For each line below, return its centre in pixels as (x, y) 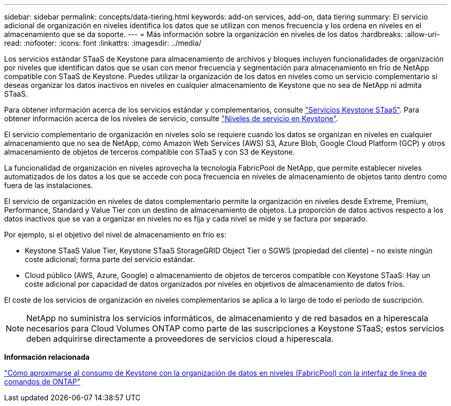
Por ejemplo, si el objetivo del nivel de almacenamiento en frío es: (115, 235)
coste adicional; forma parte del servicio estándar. (110, 259)
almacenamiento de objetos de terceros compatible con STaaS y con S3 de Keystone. (150, 152)
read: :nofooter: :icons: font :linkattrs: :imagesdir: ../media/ (103, 43)
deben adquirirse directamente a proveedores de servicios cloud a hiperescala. (180, 339)
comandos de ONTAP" (42, 382)
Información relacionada (47, 357)
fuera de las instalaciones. (49, 185)
